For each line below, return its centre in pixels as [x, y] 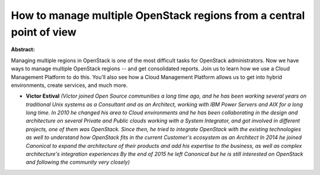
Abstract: [23, 50]
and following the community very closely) [78, 162]
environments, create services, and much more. [69, 85]
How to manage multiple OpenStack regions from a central [158, 15]
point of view [44, 32]
